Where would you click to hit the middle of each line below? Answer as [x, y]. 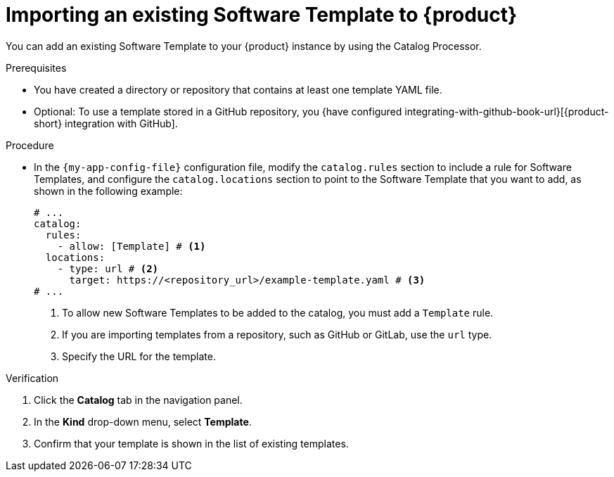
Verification [32, 378]
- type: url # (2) [108, 268]
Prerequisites [36, 68]
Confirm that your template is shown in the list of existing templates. [191, 443]
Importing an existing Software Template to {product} [262, 15]
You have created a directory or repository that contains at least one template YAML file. [238, 89]
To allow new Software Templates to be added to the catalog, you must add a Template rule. [278, 312]
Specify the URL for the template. [139, 356]
